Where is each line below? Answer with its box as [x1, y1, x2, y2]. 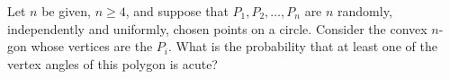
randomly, [337, 2, 392, 20]
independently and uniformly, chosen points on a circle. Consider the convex [7, 19, 427, 38]
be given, [41, 2, 91, 20]
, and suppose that [125, 2, 229, 20]
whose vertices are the [31, 37, 153, 56]
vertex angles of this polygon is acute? [7, 54, 218, 73]
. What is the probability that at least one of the [168, 37, 437, 56]
